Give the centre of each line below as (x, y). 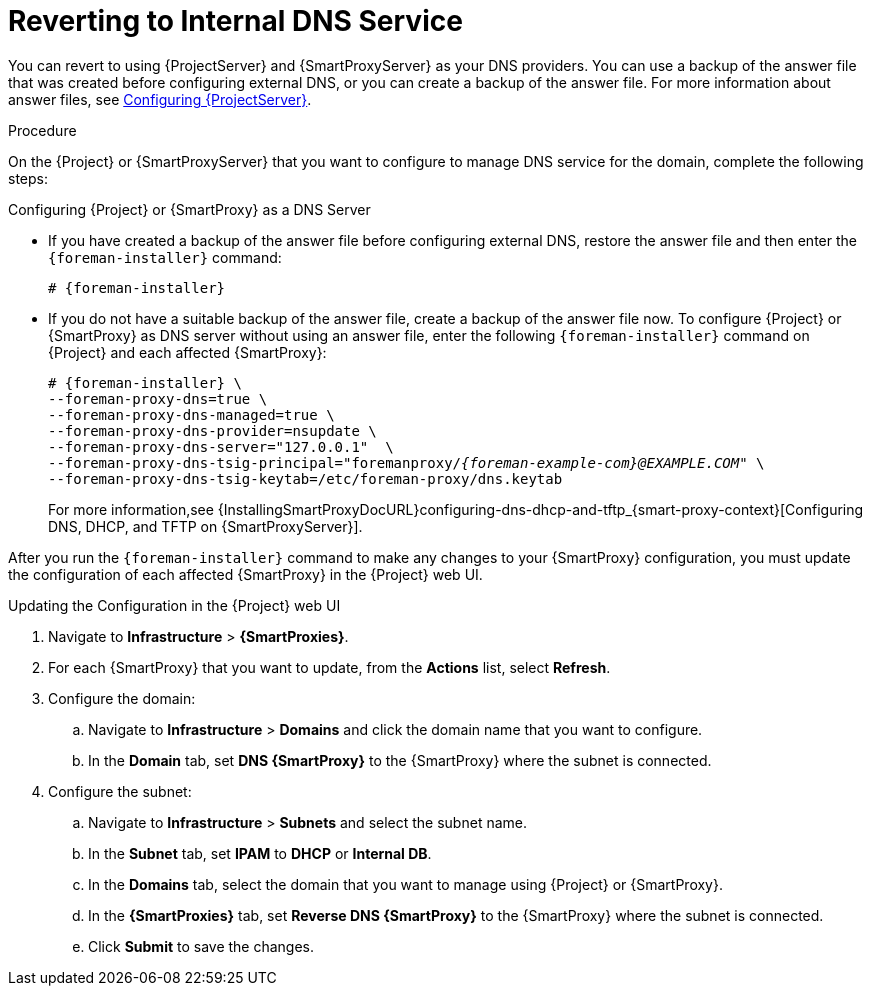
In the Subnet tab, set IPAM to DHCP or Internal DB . (260, 853)
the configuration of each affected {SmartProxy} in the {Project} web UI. (245, 574)
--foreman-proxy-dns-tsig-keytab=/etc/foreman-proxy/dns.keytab (305, 478)
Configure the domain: (122, 698)
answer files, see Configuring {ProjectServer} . (160, 99)
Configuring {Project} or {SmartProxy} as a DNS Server (189, 209)
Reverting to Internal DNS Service (235, 21)
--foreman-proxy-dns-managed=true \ (191, 414)
